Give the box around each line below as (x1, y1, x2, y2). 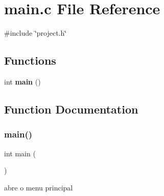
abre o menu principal (4, 182, 73, 192)
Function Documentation (4, 101, 138, 117)
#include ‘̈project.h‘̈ (4, 27, 67, 38)
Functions (4, 52, 56, 68)
